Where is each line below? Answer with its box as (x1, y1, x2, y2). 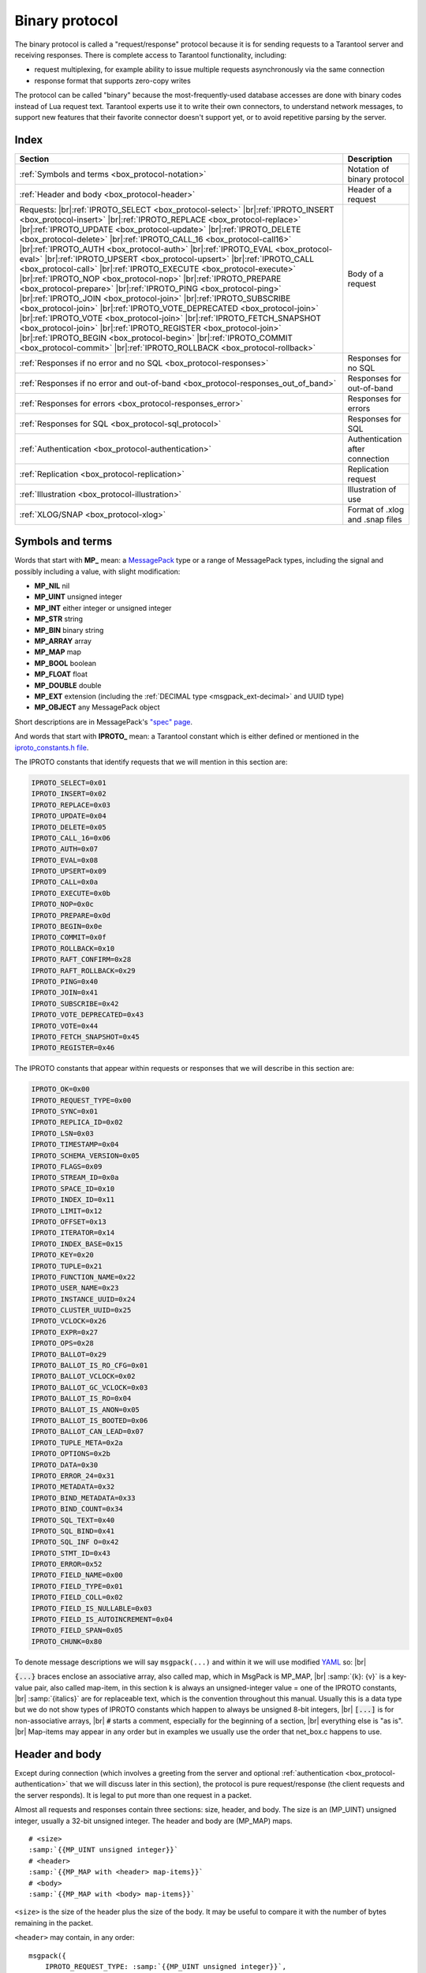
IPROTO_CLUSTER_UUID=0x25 (31, 1306, 132, 1315)
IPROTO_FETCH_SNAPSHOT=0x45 (31, 1032, 140, 1041)
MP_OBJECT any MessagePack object (34, 702, 161, 712)
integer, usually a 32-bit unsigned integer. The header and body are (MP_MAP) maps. (14, 1816, 293, 1825)
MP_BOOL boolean (34, 658, 97, 668)
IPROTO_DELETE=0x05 (31, 822, 106, 832)
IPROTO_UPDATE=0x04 (31, 811, 106, 821)
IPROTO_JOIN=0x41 (31, 988, 99, 998)
